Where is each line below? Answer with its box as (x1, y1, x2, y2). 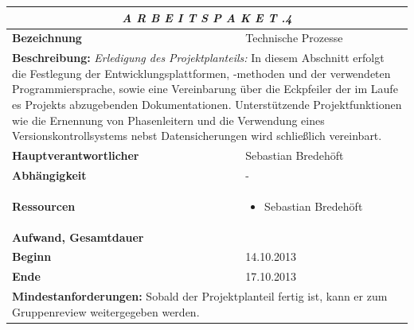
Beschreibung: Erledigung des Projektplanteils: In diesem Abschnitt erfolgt (12, 49, 385, 66)
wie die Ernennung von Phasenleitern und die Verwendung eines (12, 111, 325, 128)
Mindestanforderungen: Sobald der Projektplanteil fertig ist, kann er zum (12, 288, 388, 305)
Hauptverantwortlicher (12, 147, 139, 163)
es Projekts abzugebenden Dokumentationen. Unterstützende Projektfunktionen (12, 95, 402, 112)
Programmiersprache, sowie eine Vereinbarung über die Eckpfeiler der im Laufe (12, 80, 398, 97)
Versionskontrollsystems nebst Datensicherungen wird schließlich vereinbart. (12, 127, 382, 144)
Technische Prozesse (245, 29, 343, 46)
